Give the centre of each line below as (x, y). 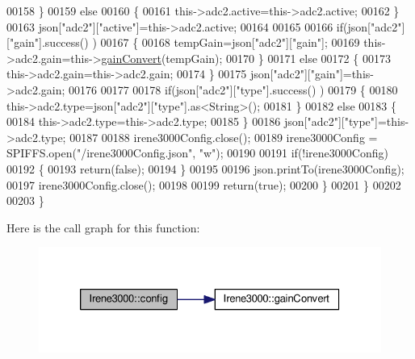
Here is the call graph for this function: (103, 227)
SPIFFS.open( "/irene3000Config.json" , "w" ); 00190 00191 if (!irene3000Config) (197, 153)
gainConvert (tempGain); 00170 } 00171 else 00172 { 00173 (246, 58)
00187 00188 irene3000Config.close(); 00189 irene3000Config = (224, 137)
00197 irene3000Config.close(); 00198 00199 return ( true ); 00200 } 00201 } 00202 (204, 184)
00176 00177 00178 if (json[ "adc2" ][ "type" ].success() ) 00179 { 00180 (233, 89)
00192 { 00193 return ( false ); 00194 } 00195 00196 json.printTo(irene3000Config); (205, 168)
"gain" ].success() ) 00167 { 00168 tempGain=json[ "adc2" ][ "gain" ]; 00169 (184, 42)
